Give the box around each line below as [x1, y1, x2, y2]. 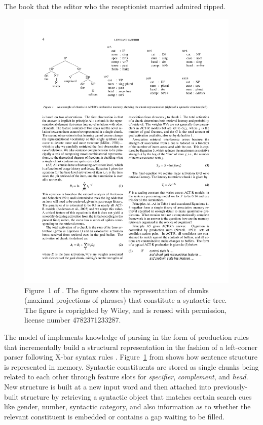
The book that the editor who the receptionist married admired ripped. [4, 1, 226, 11]
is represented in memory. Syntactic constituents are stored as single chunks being [4, 361, 259, 372]
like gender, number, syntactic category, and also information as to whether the [4, 401, 251, 412]
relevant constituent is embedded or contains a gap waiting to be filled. [4, 411, 225, 421]
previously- [213, 381, 248, 392]
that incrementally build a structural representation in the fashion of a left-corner [4, 341, 257, 352]
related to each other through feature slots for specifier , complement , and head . [4, 371, 248, 382]
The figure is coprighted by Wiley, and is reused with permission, [24, 304, 227, 315]
